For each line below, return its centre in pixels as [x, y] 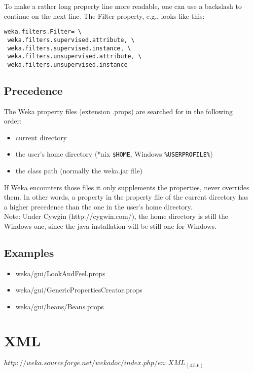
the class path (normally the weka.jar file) [79, 171]
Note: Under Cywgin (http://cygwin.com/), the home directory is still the [116, 216]
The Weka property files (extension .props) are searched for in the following [118, 111]
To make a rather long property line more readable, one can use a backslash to [123, 6]
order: [13, 121]
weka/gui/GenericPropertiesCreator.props [79, 290]
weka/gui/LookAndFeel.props [60, 273]
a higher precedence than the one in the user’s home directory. [98, 206]
